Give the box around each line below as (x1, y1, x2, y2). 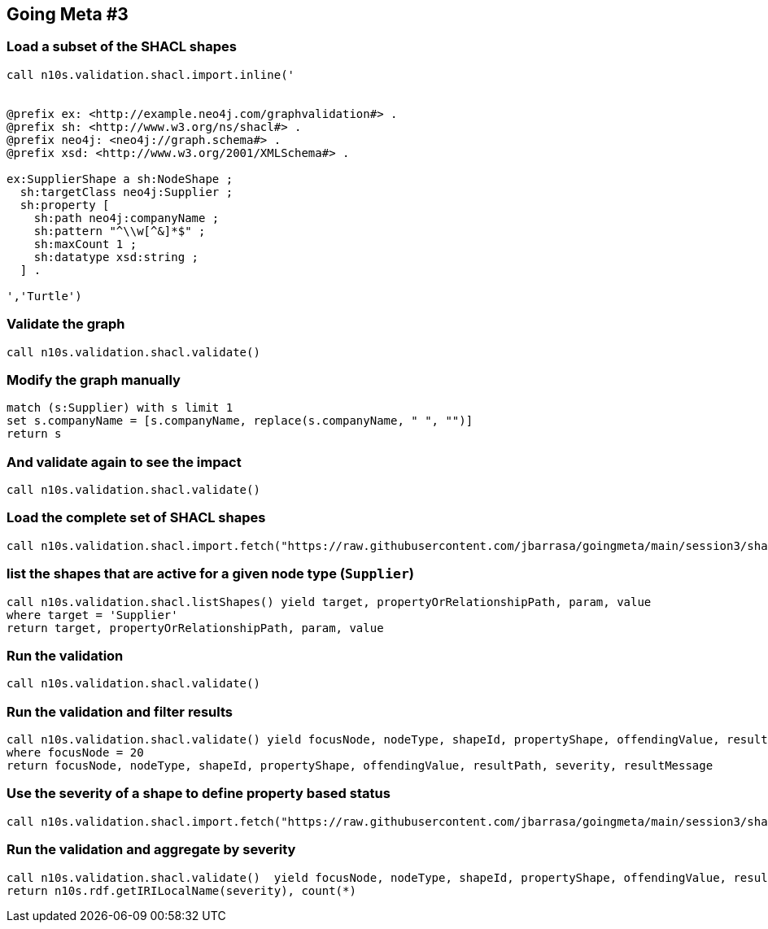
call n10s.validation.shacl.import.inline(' (7, 68, 295, 81)
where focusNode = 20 (7, 746, 144, 760)
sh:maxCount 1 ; (33, 237, 137, 251)
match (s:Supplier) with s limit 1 (7, 401, 233, 415)
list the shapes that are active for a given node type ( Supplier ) (7, 565, 414, 582)
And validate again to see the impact (7, 453, 242, 470)
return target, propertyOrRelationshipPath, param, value (7, 621, 384, 635)
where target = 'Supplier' (7, 608, 178, 622)
